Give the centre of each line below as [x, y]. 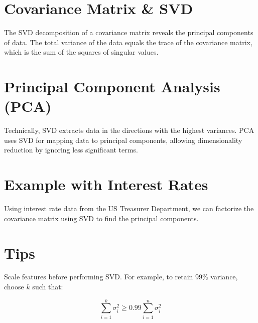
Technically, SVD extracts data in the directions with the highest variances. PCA [129, 130]
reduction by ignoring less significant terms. [71, 150]
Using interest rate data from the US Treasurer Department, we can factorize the [129, 208]
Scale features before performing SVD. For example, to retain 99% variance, [121, 277]
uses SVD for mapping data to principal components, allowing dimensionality [123, 140]
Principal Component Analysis [112, 87]
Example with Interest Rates [106, 184]
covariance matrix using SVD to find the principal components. [101, 218]
